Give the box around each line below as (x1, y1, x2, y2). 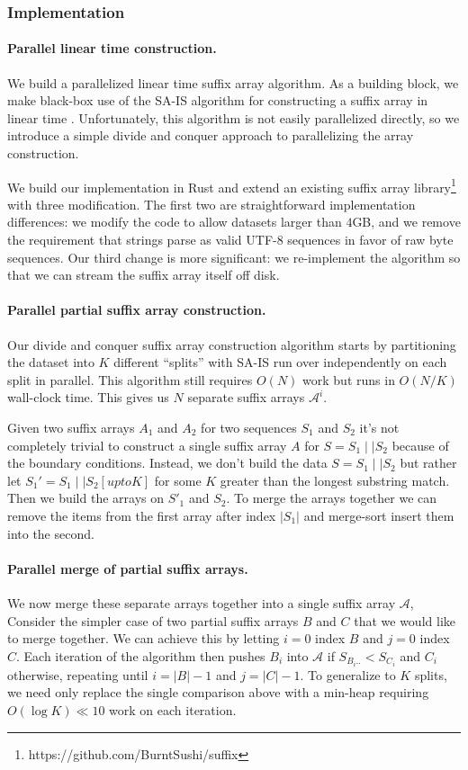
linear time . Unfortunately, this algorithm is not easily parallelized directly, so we (7, 108, 460, 127)
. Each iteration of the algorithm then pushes (16, 646, 265, 665)
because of (391, 435, 449, 454)
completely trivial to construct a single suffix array (7, 435, 287, 454)
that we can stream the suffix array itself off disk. (7, 265, 280, 284)
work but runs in (302, 370, 395, 389)
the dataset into (7, 353, 94, 372)
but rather (400, 453, 457, 472)
